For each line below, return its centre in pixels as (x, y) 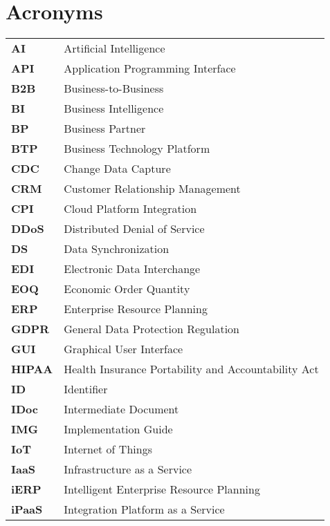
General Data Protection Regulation (152, 329)
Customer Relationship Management (152, 189)
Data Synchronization (117, 249)
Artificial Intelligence (114, 48)
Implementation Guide (118, 429)
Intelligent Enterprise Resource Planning (162, 489)
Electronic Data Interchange (132, 269)
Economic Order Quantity (127, 289)
